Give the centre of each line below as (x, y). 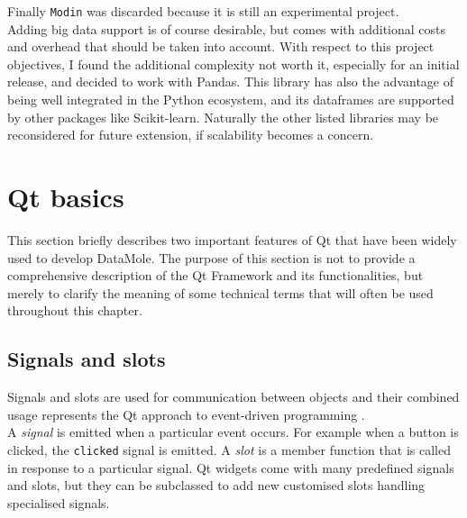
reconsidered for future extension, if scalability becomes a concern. (191, 135)
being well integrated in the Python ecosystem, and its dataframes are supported (231, 100)
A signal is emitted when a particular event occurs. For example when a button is (233, 432)
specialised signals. (59, 502)
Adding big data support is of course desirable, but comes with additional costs (227, 28)
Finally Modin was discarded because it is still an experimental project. (203, 11)
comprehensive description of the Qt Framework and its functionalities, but (215, 275)
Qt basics (66, 196)
